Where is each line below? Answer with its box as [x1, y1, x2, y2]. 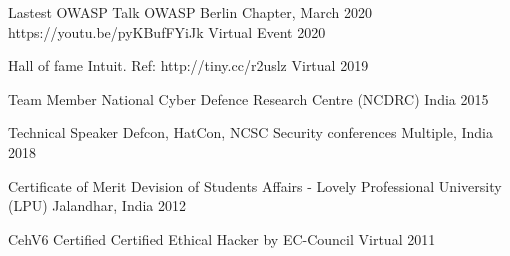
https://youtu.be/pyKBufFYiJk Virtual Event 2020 [8, 21, 326, 42]
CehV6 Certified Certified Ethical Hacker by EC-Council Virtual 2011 [8, 228, 436, 249]
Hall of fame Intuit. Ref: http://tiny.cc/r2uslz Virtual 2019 [8, 55, 369, 76]
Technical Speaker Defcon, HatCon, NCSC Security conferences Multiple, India [8, 122, 493, 143]
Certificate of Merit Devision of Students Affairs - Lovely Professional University [8, 175, 502, 196]
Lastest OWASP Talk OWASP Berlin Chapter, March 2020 [8, 2, 372, 22]
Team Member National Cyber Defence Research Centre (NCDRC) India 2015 [8, 88, 489, 109]
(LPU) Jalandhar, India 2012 [8, 195, 187, 216]
